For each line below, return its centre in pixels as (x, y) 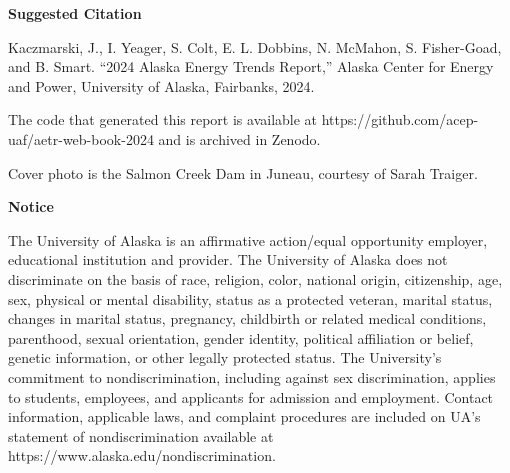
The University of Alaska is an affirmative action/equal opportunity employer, (248, 239)
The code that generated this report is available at (163, 119)
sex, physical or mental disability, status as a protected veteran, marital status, (250, 298)
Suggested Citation (75, 13)
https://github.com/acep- (400, 119)
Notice (31, 206)
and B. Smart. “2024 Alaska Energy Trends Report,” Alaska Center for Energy (251, 66)
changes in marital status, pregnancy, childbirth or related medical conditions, (247, 318)
